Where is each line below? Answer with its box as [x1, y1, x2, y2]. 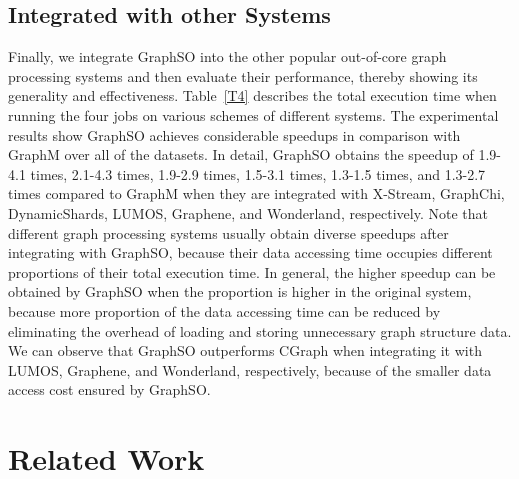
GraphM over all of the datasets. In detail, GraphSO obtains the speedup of [8, 144, 474, 165]
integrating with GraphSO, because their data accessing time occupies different [8, 242, 493, 263]
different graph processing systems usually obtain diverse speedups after [8, 222, 449, 243]
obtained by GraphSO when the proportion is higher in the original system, [8, 281, 472, 302]
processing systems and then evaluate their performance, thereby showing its [8, 65, 478, 86]
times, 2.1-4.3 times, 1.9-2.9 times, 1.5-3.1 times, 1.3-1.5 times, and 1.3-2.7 [30, 163, 486, 184]
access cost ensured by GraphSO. [8, 379, 211, 400]
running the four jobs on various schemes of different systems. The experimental [8, 104, 499, 125]
